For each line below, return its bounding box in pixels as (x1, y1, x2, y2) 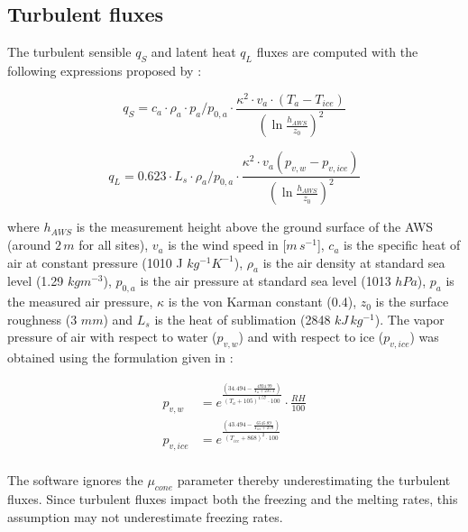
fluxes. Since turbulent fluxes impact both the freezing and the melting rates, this (7, 490, 458, 509)
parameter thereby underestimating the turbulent (177, 471, 451, 490)
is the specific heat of (344, 235, 461, 254)
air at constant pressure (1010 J (7, 252, 183, 271)
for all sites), (78, 235, 149, 254)
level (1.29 (7, 271, 64, 290)
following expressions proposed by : (7, 61, 202, 79)
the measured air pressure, (7, 292, 153, 311)
